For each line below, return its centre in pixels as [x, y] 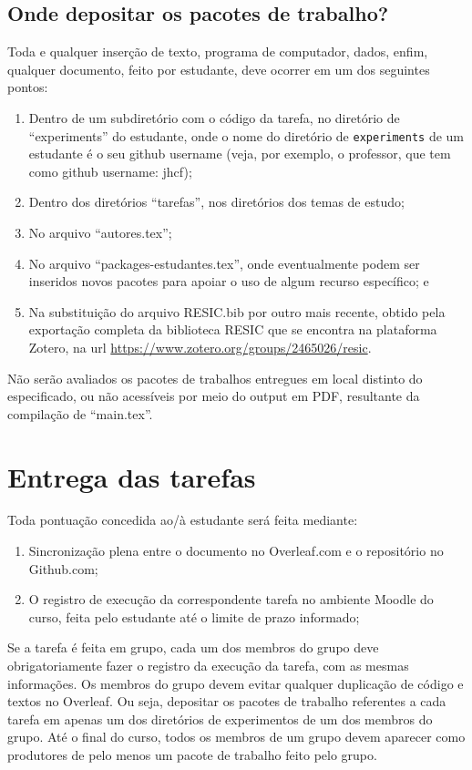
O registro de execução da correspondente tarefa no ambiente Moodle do [231, 599]
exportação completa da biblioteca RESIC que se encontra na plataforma [233, 329]
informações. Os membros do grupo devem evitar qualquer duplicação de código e [236, 683]
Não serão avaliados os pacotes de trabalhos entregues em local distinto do [215, 378]
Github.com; [63, 568]
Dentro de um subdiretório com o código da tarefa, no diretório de [214, 117]
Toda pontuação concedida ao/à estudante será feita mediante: [183, 520]
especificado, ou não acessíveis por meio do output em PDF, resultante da [214, 396]
